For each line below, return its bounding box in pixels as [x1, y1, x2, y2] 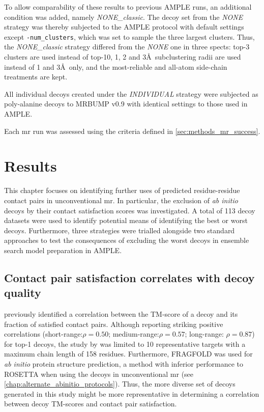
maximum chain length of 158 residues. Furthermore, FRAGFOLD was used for [4, 348, 253, 359]
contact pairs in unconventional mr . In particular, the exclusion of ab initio [4, 195, 238, 205]
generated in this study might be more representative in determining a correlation [4, 388, 259, 399]
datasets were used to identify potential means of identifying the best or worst [4, 215, 248, 226]
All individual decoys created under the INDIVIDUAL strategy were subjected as [4, 88, 258, 99]
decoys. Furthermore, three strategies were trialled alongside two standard [4, 225, 235, 235]
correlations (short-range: [4, 328, 83, 339]
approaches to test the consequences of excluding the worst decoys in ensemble [4, 235, 249, 245]
